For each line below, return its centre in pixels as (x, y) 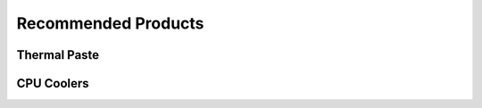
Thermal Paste (58, 55)
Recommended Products (110, 23)
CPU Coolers (53, 83)
